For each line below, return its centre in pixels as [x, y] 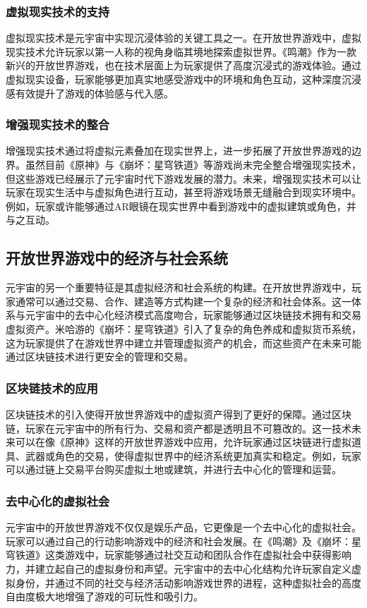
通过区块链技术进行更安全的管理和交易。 [100, 357]
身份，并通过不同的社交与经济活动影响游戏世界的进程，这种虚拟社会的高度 [188, 582]
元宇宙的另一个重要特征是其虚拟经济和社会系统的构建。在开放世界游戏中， [179, 287]
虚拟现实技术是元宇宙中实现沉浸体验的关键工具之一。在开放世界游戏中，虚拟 [183, 38]
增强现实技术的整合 [58, 124]
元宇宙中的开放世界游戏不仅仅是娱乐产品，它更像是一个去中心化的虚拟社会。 [183, 527]
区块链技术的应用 [52, 388]
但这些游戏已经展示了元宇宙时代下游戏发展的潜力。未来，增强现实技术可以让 [183, 178]
